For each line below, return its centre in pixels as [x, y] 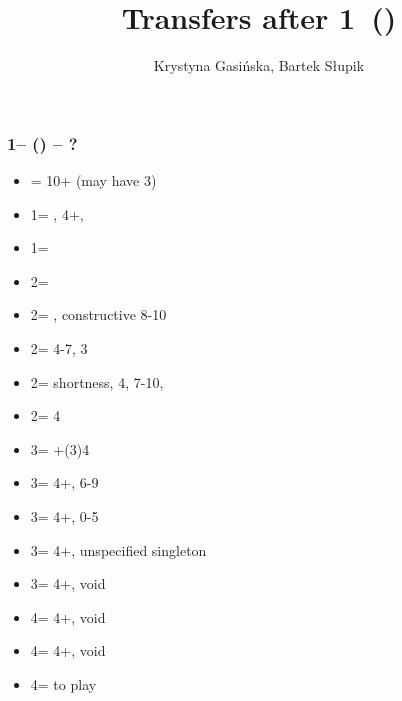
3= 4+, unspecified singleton [118, 549]
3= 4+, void [68, 583]
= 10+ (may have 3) [93, 180]
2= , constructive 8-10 [98, 314]
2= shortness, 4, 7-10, [97, 381]
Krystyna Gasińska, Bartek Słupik [259, 65]
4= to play [63, 683]
